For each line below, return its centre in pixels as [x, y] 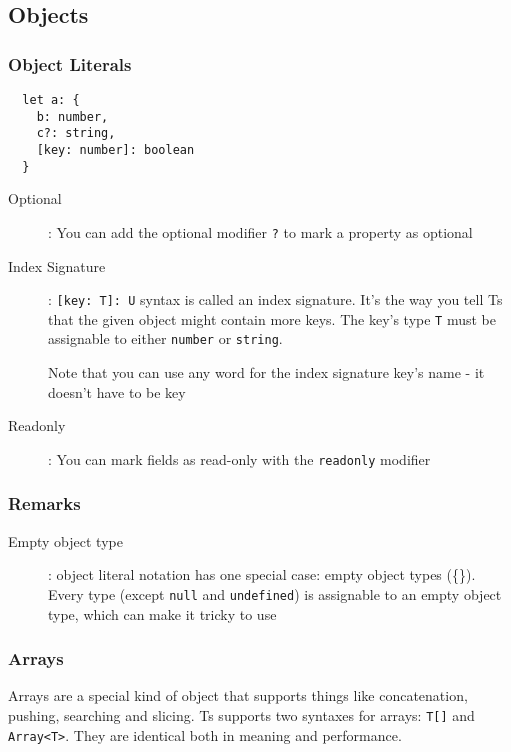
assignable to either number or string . [165, 338]
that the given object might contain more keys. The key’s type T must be [272, 318]
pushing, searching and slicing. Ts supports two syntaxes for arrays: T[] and [241, 715]
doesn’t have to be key [117, 391]
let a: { [51, 100]
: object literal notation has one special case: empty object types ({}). [262, 574]
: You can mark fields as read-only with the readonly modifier [239, 458]
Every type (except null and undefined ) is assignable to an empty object [275, 593]
